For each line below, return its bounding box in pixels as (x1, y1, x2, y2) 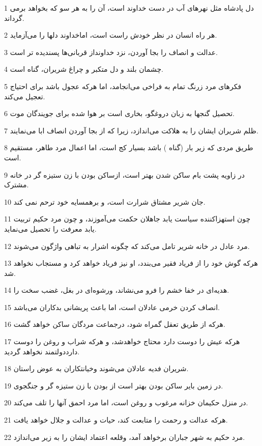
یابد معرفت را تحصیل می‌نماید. (4, 223, 97, 234)
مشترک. (4, 179, 29, 190)
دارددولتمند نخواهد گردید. (4, 346, 80, 356)
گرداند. (4, 12, 24, 23)
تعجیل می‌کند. (4, 91, 45, 101)
